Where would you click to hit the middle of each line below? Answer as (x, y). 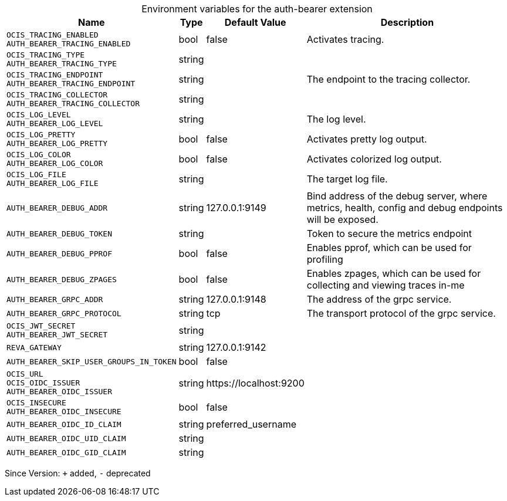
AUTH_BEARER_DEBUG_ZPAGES (62, 279)
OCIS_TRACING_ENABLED (53, 35)
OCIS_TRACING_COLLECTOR (57, 95)
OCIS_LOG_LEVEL (39, 115)
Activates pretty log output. (367, 139)
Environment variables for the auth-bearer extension (257, 9)
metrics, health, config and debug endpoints (405, 208)
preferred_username (251, 424)
